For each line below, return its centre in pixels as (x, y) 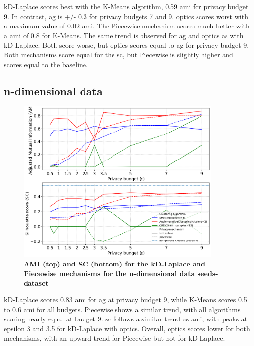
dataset (36, 283)
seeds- (208, 273)
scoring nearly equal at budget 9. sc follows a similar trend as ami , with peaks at (126, 319)
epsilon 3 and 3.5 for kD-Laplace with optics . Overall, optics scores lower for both (127, 328)
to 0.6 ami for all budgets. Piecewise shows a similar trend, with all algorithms (122, 309)
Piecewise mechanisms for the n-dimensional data (109, 273)
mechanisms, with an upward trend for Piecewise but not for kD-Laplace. (114, 338)
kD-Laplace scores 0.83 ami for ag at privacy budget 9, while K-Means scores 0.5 (126, 299)
